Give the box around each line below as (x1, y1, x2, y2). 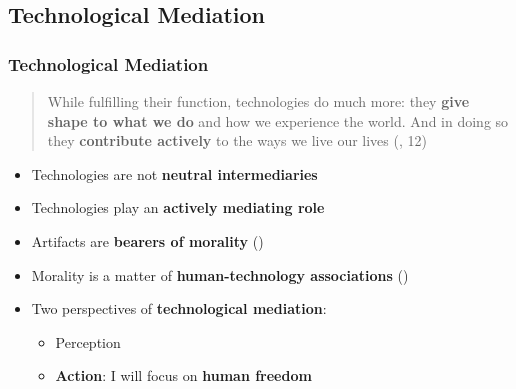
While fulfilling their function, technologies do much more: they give (47, 91, 470, 111)
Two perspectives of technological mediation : (31, 298, 327, 319)
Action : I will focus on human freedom (55, 365, 312, 386)
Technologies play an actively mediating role (31, 197, 325, 218)
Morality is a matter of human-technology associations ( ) (31, 264, 409, 285)
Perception (55, 331, 121, 352)
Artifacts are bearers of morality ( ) (31, 230, 264, 251)
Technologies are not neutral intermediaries (31, 163, 318, 184)
